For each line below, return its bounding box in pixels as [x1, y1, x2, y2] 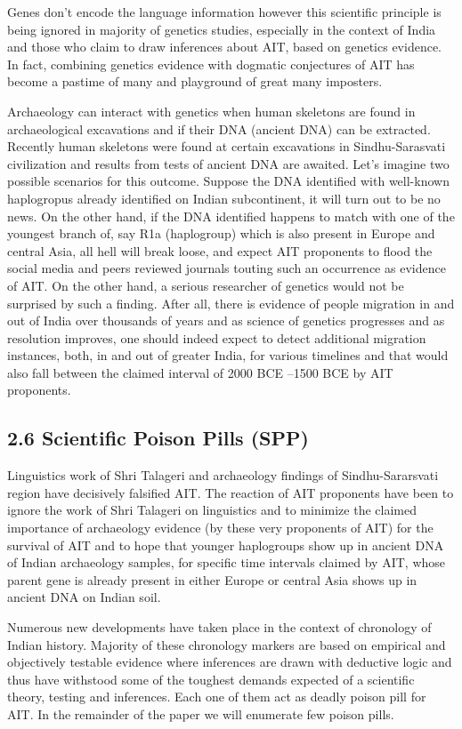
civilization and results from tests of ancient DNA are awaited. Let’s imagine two [7, 154, 450, 172]
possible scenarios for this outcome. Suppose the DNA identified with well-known [7, 172, 450, 190]
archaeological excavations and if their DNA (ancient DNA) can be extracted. [7, 119, 431, 138]
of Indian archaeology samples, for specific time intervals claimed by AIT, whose [7, 553, 446, 572]
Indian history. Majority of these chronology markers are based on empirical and [7, 635, 446, 653]
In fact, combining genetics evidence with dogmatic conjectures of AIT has [7, 54, 415, 73]
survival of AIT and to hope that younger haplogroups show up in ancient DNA [7, 535, 444, 554]
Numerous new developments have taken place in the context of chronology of [7, 618, 432, 637]
